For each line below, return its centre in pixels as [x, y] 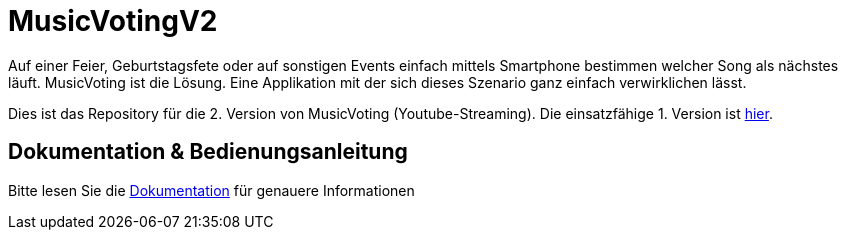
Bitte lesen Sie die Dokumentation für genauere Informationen [211, 190]
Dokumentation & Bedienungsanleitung [208, 152]
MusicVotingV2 [113, 21]
